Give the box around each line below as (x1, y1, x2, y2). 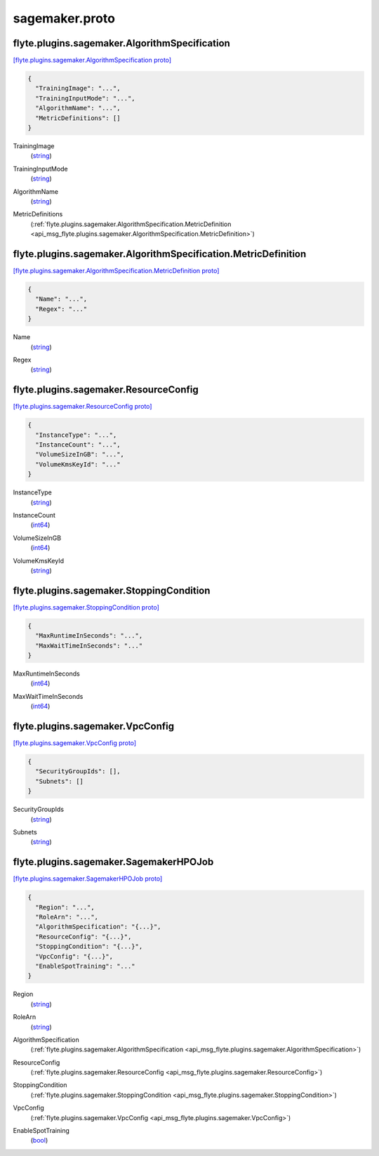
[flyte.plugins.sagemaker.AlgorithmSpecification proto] (13, 56, 172, 65)
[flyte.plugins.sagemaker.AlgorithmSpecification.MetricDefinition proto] (13, 267, 220, 275)
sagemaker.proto (13, 11, 116, 26)
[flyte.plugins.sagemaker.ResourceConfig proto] (13, 402, 152, 411)
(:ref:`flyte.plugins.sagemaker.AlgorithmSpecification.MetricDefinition (30, 220, 232, 228)
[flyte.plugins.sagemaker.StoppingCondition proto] (13, 603, 159, 611)
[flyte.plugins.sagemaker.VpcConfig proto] (13, 739, 137, 747)
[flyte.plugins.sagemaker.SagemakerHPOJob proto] (13, 874, 163, 883)
